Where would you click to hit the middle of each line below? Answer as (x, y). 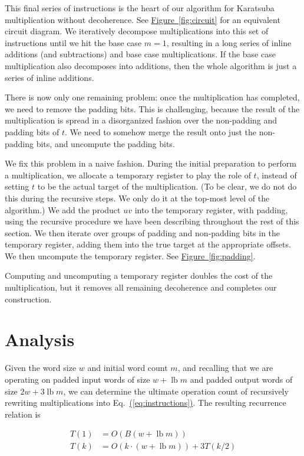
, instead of (277, 175)
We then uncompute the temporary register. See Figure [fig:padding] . (130, 255)
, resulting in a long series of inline (229, 42)
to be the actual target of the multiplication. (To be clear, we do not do (167, 186)
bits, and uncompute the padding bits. (105, 143)
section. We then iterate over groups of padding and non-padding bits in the (143, 232)
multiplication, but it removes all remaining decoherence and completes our (141, 287)
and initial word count (128, 368)
